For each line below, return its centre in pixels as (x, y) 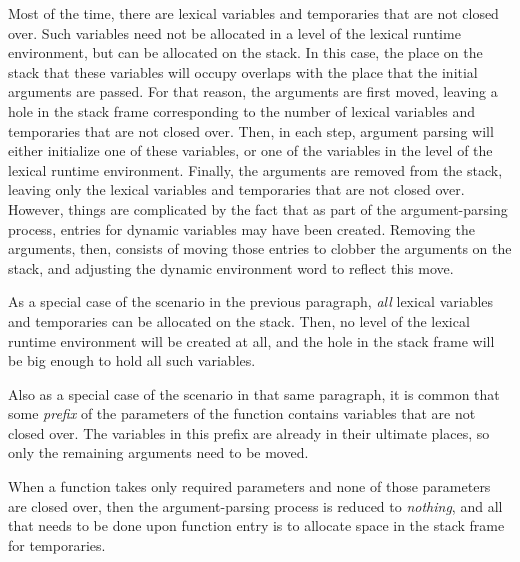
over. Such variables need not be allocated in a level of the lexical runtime (234, 32)
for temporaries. (57, 544)
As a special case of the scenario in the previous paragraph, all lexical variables (251, 301)
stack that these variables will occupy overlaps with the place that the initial (243, 71)
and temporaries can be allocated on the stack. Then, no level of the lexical (239, 320)
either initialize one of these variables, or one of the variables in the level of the (250, 150)
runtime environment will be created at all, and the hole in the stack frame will (251, 340)
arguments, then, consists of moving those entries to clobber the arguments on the (260, 248)
